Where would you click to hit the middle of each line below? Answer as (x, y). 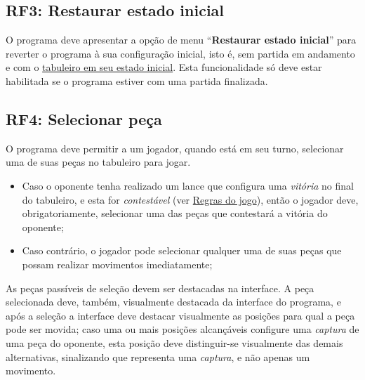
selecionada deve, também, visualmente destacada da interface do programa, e (173, 302)
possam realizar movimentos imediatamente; (117, 264)
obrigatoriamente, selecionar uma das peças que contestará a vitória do (175, 213)
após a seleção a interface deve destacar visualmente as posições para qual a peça (180, 315)
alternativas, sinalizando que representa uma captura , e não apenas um (158, 356)
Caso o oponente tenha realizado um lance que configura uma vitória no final (188, 185)
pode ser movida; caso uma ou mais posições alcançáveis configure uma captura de (182, 329)
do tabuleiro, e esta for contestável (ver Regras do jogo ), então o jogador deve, (190, 199)
